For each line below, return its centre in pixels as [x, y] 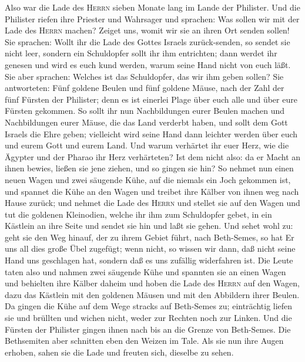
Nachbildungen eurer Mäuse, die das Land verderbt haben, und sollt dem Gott [146, 122]
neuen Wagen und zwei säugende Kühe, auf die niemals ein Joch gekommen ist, [148, 179]
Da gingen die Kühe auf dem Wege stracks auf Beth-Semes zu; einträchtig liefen [149, 306]
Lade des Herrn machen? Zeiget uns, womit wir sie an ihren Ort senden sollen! [147, 30]
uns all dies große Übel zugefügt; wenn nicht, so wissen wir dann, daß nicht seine [150, 248]
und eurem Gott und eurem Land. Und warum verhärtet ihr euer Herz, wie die [147, 145]
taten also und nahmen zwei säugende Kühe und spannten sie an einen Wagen [145, 271]
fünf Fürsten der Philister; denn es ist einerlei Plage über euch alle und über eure [151, 99]
